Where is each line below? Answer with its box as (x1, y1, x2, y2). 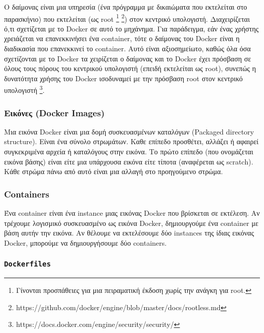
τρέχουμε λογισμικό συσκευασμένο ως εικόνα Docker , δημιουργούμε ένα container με (4, 217, 258, 228)
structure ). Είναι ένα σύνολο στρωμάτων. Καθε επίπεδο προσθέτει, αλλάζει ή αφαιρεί (4, 136, 259, 147)
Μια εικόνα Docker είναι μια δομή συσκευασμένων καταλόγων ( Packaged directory (4, 126, 254, 137)
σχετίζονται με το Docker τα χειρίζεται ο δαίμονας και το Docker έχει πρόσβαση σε (4, 53, 251, 63)
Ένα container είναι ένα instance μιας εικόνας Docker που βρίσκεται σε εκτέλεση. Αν (4, 208, 260, 218)
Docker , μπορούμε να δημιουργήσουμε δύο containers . (4, 237, 167, 248)
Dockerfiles (4, 260, 51, 269)
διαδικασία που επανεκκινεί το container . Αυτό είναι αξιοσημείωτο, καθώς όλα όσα (4, 43, 251, 54)
